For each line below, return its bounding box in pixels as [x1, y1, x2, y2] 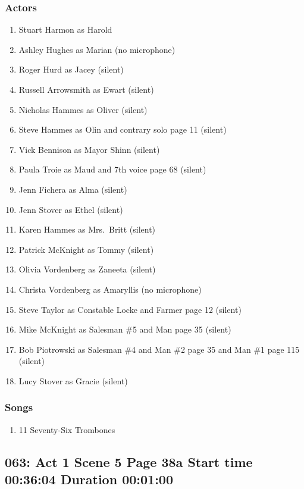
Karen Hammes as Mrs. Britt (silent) [18, 223, 156, 236]
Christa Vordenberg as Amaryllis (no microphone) [18, 283, 202, 295]
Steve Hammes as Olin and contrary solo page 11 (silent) [18, 123, 227, 136]
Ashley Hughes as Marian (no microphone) [18, 43, 175, 55]
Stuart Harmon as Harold [18, 23, 112, 36]
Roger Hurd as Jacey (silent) [18, 63, 124, 76]
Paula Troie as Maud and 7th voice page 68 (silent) [18, 163, 206, 175]
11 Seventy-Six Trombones [18, 423, 115, 435]
